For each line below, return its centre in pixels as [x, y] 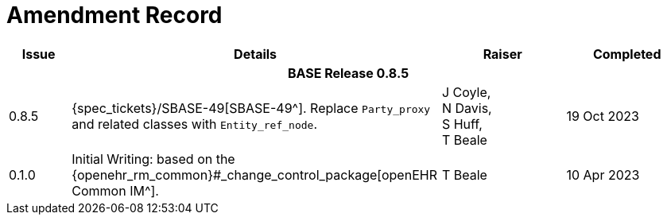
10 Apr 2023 [603, 174]
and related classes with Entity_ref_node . [194, 124]
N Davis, [467, 108]
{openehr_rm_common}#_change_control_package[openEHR [254, 174]
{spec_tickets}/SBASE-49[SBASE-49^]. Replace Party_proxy [251, 108]
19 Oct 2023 [603, 116]
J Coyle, [466, 92]
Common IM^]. [115, 190]
